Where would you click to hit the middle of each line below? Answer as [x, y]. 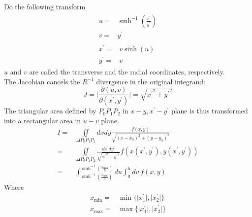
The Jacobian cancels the [42, 81]
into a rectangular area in [43, 120]
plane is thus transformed [209, 111]
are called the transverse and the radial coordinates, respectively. [127, 72]
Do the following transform [45, 6]
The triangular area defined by [50, 111]
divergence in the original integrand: [151, 81]
